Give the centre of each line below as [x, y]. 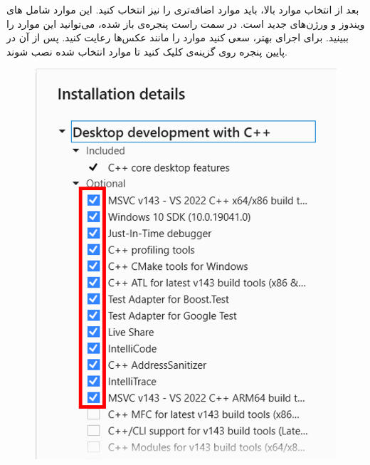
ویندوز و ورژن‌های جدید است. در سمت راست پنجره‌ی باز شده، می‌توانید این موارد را [186, 23]
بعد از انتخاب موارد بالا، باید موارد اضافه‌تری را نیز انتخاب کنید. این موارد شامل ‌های [183, 9]
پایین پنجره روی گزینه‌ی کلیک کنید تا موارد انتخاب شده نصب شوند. [147, 51]
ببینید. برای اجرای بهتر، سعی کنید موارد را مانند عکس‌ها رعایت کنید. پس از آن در [178, 37]
